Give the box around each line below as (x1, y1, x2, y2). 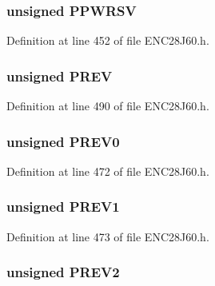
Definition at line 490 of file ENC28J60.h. (6, 97, 209, 114)
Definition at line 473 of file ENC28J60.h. (6, 228, 209, 244)
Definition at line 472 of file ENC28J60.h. (6, 162, 209, 179)
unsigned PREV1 (6, 197, 120, 216)
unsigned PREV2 (6, 262, 120, 282)
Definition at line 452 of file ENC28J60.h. (6, 32, 209, 49)
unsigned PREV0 (6, 131, 120, 151)
